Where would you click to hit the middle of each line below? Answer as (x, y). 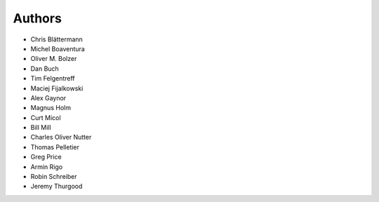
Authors (38, 18)
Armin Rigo (47, 167)
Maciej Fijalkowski (57, 88)
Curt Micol (46, 117)
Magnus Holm (51, 108)
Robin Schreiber (54, 177)
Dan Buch (45, 68)
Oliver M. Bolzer (54, 59)
